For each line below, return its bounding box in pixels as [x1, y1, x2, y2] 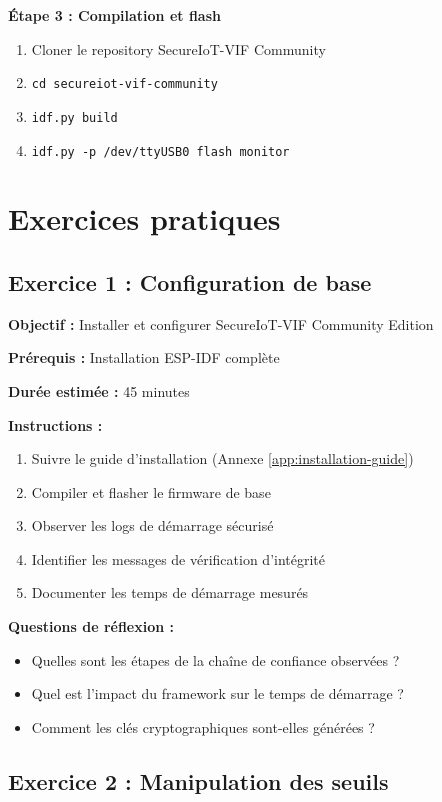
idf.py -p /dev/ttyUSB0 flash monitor [31, 144, 290, 159]
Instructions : [8, 414, 103, 435]
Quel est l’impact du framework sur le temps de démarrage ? [31, 683, 404, 704]
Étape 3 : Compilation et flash [8, 5, 221, 25]
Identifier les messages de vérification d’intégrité [31, 548, 326, 569]
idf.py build [31, 110, 118, 125]
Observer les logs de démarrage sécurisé [31, 515, 274, 536]
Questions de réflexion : [8, 616, 175, 637]
